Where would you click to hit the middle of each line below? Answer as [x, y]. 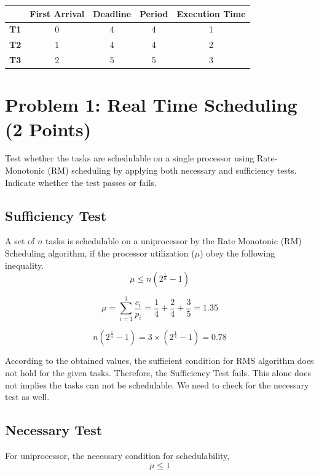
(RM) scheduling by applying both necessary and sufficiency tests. [172, 170]
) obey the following [238, 253]
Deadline [112, 13]
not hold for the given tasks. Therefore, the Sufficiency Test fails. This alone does [158, 372]
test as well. [27, 397]
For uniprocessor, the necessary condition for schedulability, [117, 455]
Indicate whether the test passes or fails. [81, 182]
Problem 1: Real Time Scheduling [151, 105]
